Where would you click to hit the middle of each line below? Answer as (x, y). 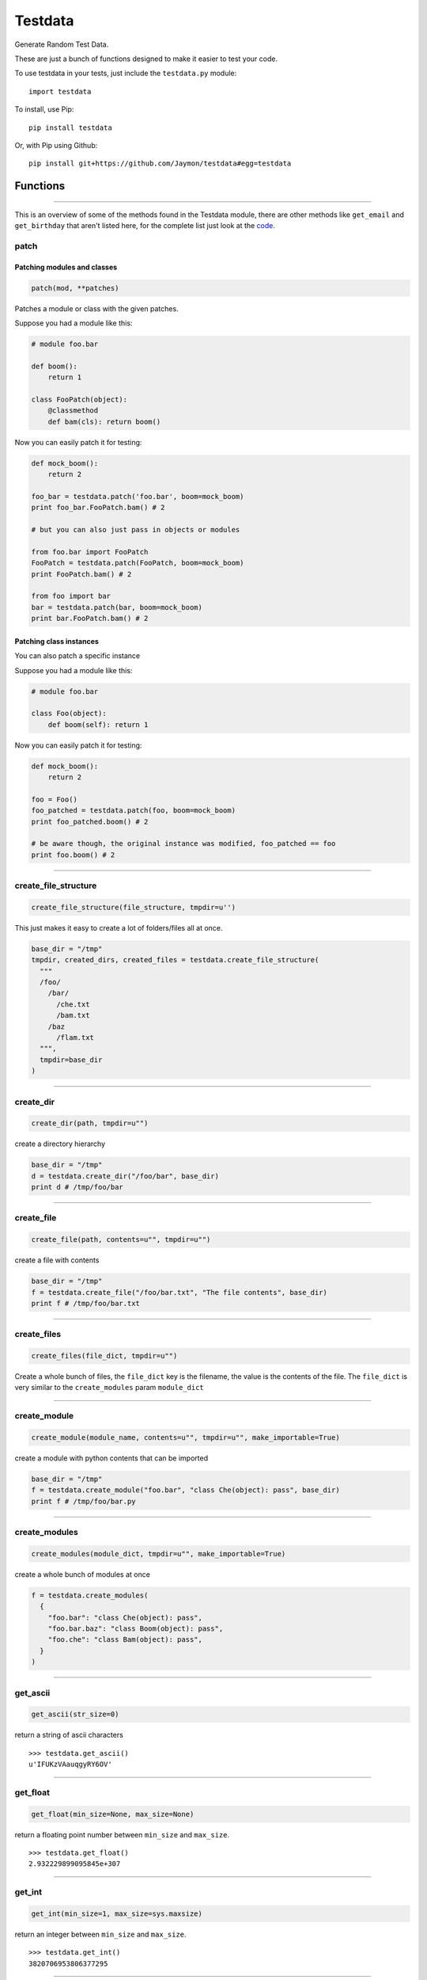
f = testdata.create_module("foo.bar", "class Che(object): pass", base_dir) (185, 1490)
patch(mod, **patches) (75, 288)
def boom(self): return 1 (98, 724)
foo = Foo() (55, 799)
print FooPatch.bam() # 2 (81, 574)
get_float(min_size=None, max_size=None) (113, 1814)
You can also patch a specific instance (77, 656)
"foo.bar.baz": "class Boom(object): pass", (136, 1629)
